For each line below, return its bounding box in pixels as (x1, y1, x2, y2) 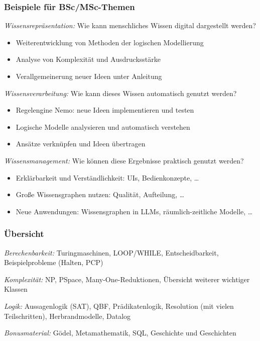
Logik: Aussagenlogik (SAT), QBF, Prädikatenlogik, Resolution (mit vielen (4, 300, 234, 311)
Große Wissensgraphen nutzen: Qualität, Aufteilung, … (16, 189, 185, 200)
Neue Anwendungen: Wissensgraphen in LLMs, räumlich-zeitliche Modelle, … (16, 206, 253, 216)
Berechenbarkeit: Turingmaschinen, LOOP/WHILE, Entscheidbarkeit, (4, 247, 219, 258)
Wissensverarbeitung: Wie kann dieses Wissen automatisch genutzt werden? (4, 88, 237, 98)
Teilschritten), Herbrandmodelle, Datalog (4, 310, 131, 321)
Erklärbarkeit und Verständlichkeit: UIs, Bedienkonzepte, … (16, 172, 199, 183)
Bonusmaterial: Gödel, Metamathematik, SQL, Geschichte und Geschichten (4, 327, 236, 338)
